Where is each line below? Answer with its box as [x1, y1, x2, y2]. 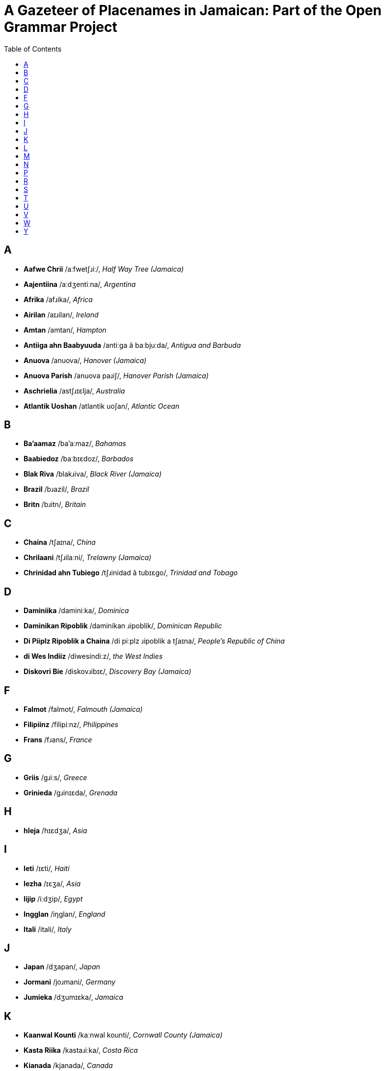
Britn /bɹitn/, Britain [24, 500, 86, 509]
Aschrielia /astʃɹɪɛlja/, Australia [24, 386, 125, 395]
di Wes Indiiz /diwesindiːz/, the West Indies [24, 652, 163, 661]
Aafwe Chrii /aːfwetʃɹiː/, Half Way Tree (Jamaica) [24, 264, 184, 273]
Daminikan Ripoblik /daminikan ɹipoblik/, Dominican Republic [24, 621, 222, 630]
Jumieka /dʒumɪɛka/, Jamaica [24, 993, 123, 1002]
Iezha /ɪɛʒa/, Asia [24, 879, 81, 888]
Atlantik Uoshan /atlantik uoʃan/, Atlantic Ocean [24, 401, 180, 410]
